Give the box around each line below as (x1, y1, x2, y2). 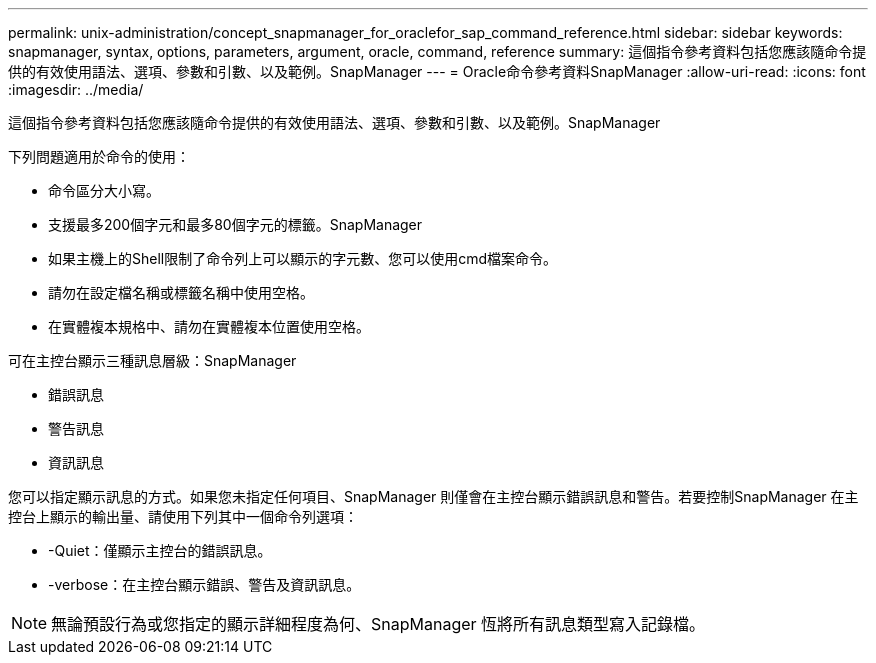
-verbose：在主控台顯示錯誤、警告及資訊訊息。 (48, 576, 361, 593)
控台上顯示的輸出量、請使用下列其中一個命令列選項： (8, 508, 358, 525)
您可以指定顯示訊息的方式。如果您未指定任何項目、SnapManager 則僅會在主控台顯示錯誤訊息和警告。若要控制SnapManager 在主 (8, 488, 859, 505)
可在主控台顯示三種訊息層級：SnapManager (8, 352, 297, 369)
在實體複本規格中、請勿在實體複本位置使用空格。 (48, 318, 370, 335)
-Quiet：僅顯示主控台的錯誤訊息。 (48, 542, 272, 559)
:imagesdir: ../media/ (8, 81, 144, 98)
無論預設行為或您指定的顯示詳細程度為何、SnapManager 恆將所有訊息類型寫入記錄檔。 (51, 614, 706, 634)
